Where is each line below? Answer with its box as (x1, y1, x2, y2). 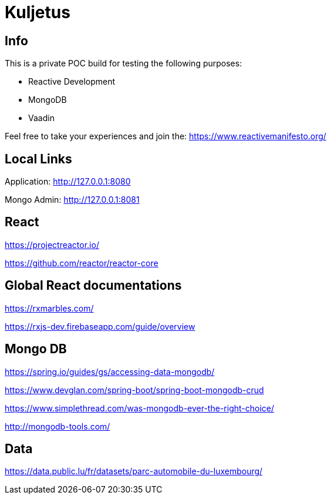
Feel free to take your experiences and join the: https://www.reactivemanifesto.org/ (5, 131, 326, 142)
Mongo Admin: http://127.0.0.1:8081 (5, 195, 140, 205)
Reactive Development (28, 76, 116, 87)
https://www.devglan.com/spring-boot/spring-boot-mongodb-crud (5, 384, 264, 395)
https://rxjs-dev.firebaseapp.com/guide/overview (5, 321, 195, 331)
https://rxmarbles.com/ (5, 303, 94, 313)
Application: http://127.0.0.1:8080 (5, 176, 131, 187)
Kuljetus (5, 2, 70, 22)
